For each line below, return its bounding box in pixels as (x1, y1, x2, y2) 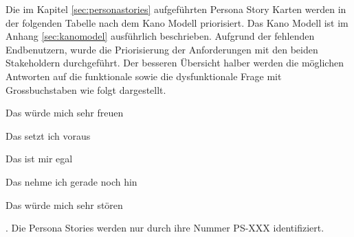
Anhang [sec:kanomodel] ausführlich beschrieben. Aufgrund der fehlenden (5, 29, 315, 43)
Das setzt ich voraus (5, 128, 91, 142)
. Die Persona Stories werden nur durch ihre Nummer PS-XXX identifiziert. (5, 221, 324, 235)
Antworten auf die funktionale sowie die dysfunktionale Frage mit (5, 68, 282, 83)
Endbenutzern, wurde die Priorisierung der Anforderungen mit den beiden (5, 42, 318, 56)
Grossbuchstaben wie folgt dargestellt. (5, 82, 166, 97)
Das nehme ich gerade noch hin (5, 174, 137, 188)
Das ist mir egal (5, 151, 73, 166)
